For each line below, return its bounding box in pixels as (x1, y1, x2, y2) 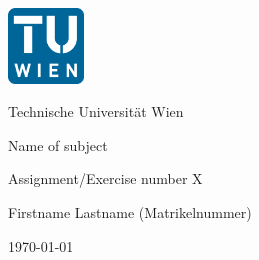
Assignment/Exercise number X (8, 168, 203, 189)
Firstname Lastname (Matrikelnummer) (8, 201, 252, 222)
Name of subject (8, 134, 108, 155)
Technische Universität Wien (8, 101, 184, 122)
